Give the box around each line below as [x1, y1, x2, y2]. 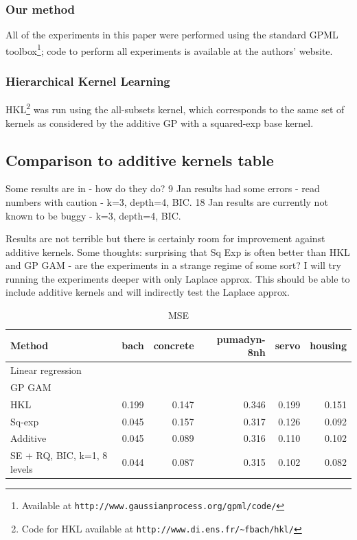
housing [310, 338, 347, 353]
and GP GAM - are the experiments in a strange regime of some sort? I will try [5, 258, 341, 272]
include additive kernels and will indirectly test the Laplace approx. [5, 285, 290, 299]
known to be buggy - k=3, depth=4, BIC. [5, 208, 181, 222]
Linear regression [10, 363, 82, 377]
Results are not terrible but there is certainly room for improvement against [5, 231, 325, 246]
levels [10, 461, 33, 476]
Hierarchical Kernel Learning [5, 72, 170, 89]
